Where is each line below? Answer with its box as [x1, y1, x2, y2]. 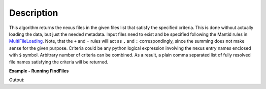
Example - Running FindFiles [9, 68, 69, 74]
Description [9, 7, 59, 18]
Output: [9, 77, 25, 83]
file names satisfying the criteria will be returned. [9, 59, 108, 65]
